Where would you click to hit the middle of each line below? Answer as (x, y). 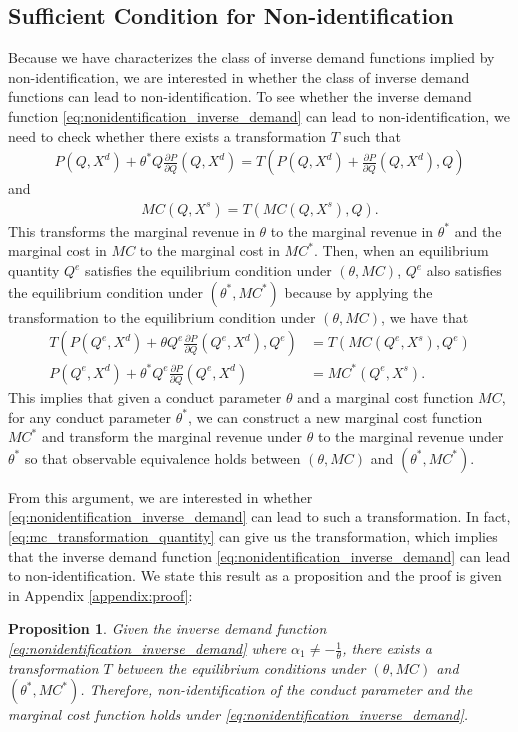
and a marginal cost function (385, 397)
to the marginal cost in (209, 250)
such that (372, 135)
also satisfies (464, 270)
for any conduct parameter (90, 416)
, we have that (425, 316)
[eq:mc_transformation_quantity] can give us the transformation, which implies (253, 536)
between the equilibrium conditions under (241, 667)
